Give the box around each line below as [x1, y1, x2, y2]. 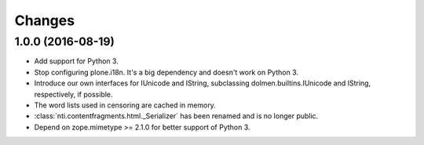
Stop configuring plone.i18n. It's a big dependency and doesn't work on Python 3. [34, 67, 298, 77]
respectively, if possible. [34, 89, 113, 99]
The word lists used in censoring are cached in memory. [34, 100, 216, 110]
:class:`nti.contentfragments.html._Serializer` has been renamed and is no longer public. [34, 111, 319, 121]
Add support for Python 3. [34, 56, 119, 66]
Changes [14, 12, 75, 29]
